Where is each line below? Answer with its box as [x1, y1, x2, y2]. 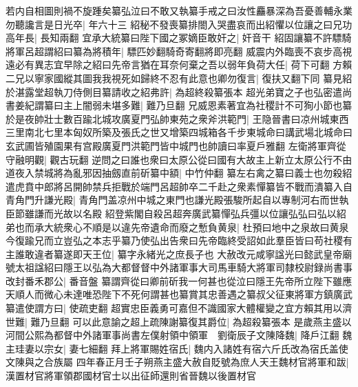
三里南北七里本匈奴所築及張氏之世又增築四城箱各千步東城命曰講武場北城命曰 [6, 125, 352, 139]
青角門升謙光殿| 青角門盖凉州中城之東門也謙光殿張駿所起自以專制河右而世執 [6, 192, 349, 207]
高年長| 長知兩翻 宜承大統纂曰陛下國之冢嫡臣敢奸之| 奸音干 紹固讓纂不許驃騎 [6, 30, 352, 45]
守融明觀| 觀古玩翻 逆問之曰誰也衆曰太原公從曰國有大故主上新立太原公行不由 [6, 152, 352, 166]
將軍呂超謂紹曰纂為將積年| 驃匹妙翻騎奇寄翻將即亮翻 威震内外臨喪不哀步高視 [6, 43, 352, 58]
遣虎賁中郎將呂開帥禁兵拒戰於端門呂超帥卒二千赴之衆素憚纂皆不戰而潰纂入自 [6, 179, 352, 193]
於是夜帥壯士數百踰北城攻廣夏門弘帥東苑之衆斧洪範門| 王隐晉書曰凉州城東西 [6, 111, 349, 126]
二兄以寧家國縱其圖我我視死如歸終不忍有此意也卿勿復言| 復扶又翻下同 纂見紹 [6, 70, 352, 85]
